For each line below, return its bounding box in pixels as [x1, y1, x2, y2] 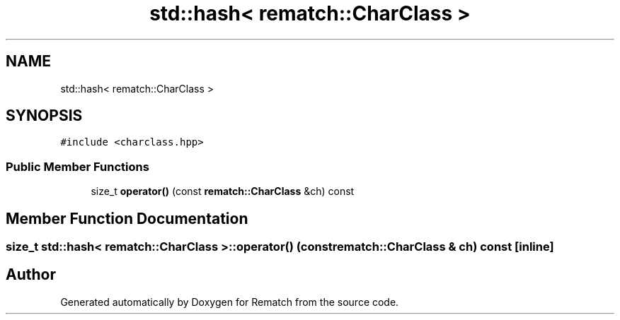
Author [6, 266, 56, 284]
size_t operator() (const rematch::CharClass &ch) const [91, 185, 355, 198]
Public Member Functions [6, 159, 149, 174]
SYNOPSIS [6, 107, 83, 125]
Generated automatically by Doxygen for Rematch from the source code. [60, 295, 399, 308]
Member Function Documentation [6, 209, 248, 227]
